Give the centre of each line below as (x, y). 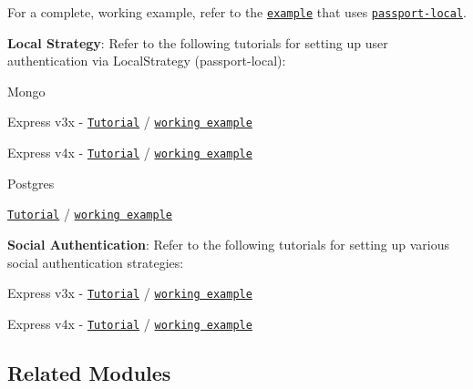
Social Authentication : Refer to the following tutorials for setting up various (228, 244)
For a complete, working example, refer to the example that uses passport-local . (237, 12)
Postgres (31, 183)
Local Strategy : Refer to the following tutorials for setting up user (198, 42)
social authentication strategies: (96, 262)
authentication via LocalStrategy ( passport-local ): (147, 61)
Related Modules (89, 372)
